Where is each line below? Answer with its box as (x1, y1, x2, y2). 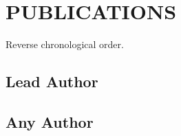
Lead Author (6, 71, 98, 92)
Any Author (6, 111, 94, 132)
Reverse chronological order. (6, 37, 124, 52)
